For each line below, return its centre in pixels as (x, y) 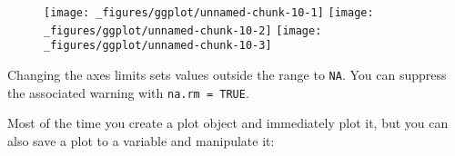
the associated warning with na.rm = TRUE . (128, 92)
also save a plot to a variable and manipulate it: (141, 140)
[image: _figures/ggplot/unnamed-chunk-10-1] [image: (209, 13)
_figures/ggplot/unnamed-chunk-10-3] (158, 46)
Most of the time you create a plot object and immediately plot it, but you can (228, 123)
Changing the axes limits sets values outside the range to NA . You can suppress (227, 74)
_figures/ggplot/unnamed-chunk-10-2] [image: (183, 30)
